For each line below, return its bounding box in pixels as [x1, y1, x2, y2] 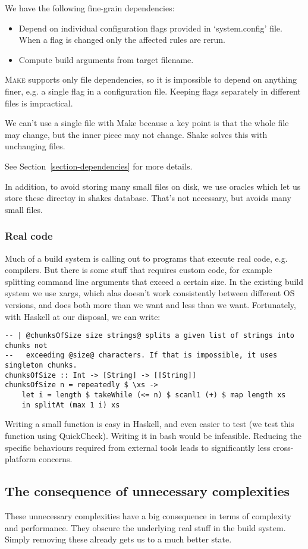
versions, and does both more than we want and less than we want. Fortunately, [5, 298, 296, 310]
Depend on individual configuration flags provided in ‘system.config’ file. [18, 21, 282, 34]
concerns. [39, 453, 73, 465]
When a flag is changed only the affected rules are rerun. [18, 33, 225, 46]
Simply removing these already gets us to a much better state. [5, 533, 232, 545]
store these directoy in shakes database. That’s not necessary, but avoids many [5, 192, 291, 204]
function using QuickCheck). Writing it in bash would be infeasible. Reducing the [5, 429, 302, 441]
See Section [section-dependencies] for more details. [5, 159, 193, 172]
